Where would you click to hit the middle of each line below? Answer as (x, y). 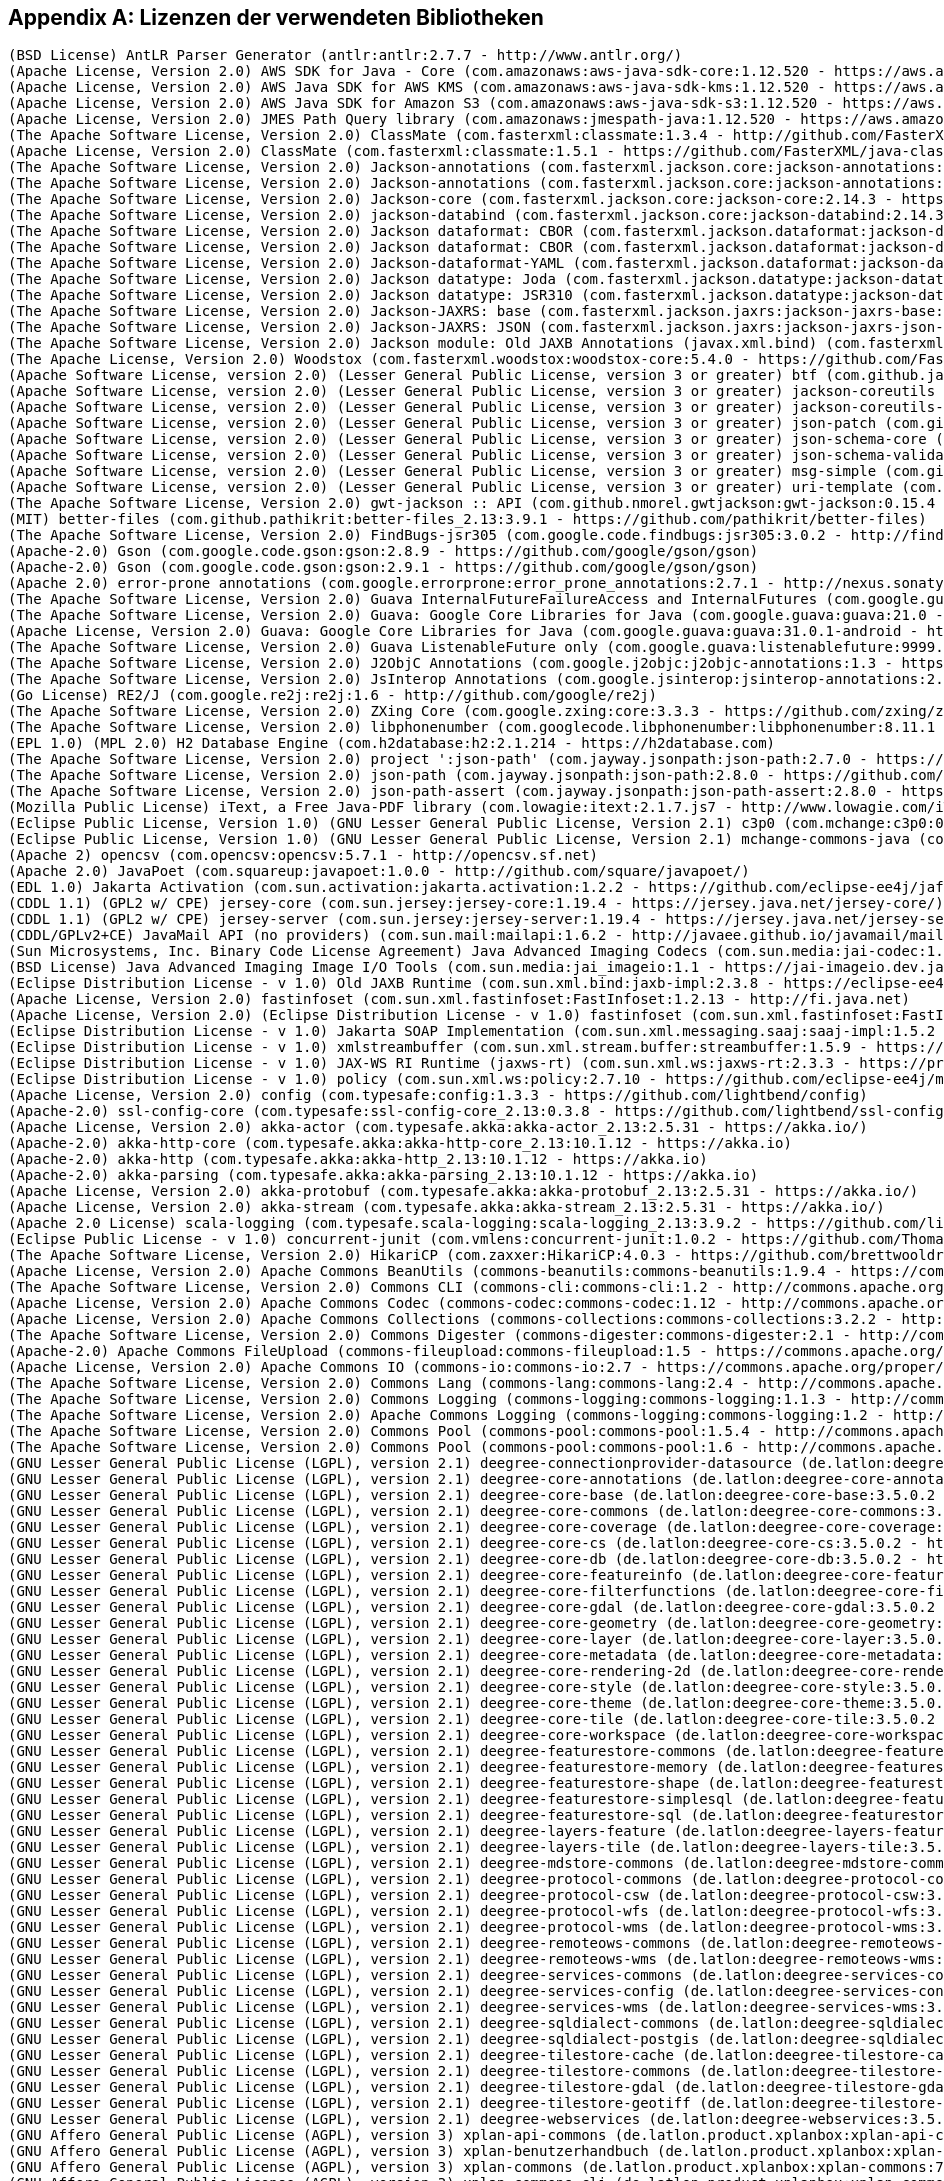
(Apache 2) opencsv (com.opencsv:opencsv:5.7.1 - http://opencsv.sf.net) (303, 855)
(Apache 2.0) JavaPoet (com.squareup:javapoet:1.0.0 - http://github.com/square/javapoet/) (379, 871)
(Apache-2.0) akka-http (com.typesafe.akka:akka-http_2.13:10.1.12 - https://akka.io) (358, 1159)
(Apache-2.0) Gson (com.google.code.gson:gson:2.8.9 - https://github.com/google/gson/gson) (383, 551)
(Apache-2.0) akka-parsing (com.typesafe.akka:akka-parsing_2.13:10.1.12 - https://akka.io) (383, 1175)
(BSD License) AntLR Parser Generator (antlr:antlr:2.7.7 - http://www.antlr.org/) (345, 55)
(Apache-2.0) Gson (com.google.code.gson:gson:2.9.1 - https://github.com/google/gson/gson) (383, 567)
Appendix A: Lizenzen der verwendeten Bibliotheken (276, 17)
